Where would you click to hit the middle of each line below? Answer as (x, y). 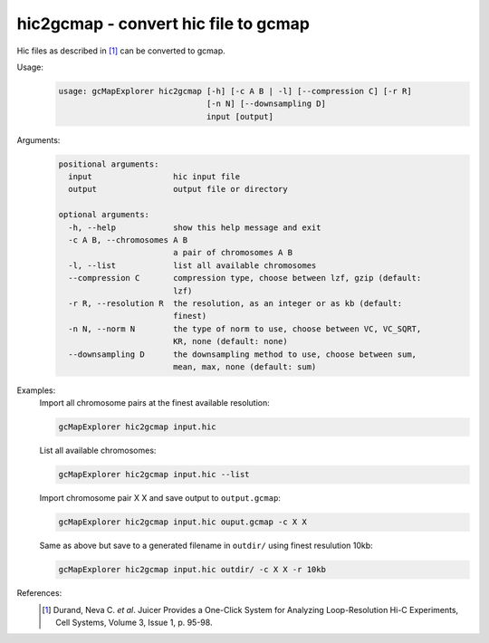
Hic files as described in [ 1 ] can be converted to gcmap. (121, 51)
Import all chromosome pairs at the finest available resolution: (155, 403)
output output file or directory (178, 189)
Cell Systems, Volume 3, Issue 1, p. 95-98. (134, 622)
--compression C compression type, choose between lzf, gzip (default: (245, 278)
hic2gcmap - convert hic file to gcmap (163, 24)
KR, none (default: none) (230, 341)
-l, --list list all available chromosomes (192, 265)
